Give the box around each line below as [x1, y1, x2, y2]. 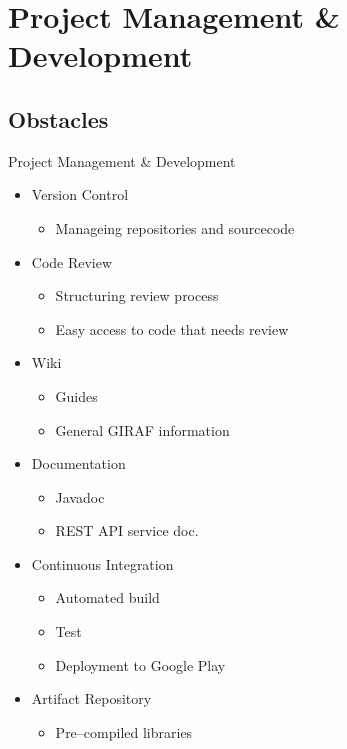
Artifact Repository [31, 688, 152, 709]
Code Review [31, 251, 113, 272]
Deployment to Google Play [55, 654, 226, 675]
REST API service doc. [55, 520, 199, 541]
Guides [55, 385, 98, 406]
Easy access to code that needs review [55, 318, 289, 339]
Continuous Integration [31, 553, 174, 574]
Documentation [31, 453, 126, 474]
